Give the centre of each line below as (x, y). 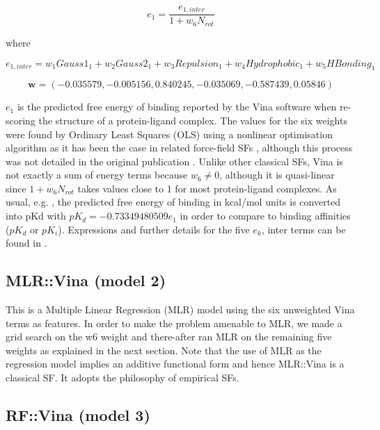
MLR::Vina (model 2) (86, 280)
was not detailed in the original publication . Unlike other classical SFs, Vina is (174, 161)
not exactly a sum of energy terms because (97, 175)
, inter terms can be (303, 229)
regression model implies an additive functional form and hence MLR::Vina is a (175, 364)
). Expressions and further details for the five (154, 229)
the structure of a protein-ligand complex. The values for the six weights (193, 120)
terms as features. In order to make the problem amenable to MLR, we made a (174, 323)
